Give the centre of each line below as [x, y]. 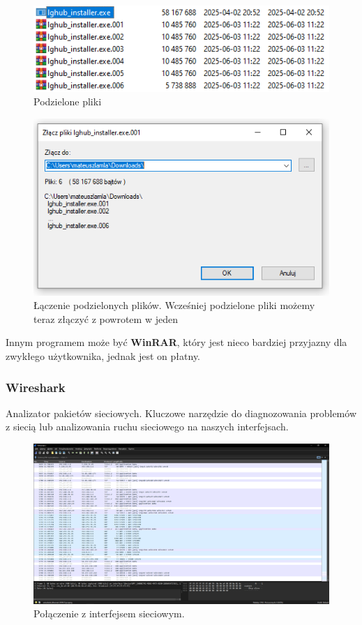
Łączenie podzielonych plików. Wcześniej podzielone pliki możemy [174, 305]
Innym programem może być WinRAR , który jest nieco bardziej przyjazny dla [176, 342]
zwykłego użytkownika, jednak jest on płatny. [103, 356]
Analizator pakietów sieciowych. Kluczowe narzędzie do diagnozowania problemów [181, 413]
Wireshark [36, 387]
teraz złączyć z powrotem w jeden [106, 318]
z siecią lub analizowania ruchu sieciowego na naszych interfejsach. [147, 427]
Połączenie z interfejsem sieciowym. [109, 613]
